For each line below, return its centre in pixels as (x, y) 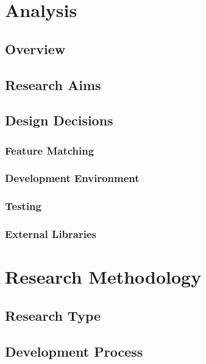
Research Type (53, 315)
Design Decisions (59, 120)
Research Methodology (103, 277)
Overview (35, 48)
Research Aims (53, 84)
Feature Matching (50, 150)
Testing (23, 206)
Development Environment (72, 178)
